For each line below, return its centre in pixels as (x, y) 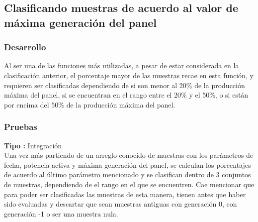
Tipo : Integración (33, 145)
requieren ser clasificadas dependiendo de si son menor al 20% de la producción (125, 85)
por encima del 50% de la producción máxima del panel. (90, 104)
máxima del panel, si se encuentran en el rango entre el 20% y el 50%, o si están (126, 95)
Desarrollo (25, 47)
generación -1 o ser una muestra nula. (61, 213)
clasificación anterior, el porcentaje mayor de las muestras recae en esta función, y (129, 75)
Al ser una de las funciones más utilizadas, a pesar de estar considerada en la (122, 65)
